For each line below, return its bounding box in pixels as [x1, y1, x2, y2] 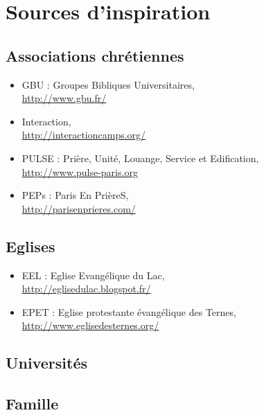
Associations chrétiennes [6, 44, 184, 66]
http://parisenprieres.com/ [21, 201, 136, 215]
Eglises [6, 235, 55, 256]
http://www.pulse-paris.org [21, 164, 138, 179]
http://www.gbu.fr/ [21, 91, 107, 105]
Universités [6, 352, 88, 373]
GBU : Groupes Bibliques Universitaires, [21, 77, 195, 91]
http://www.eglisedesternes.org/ [21, 318, 159, 333]
